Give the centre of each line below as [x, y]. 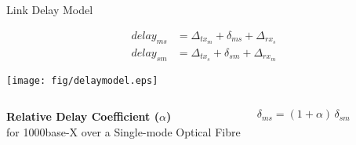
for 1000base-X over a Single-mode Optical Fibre [124, 132]
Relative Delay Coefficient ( [83, 116]
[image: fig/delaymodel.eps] [82, 80]
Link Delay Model [50, 10]
